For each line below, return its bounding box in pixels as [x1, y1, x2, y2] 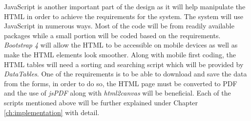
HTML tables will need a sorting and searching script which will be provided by [4, 59, 244, 69]
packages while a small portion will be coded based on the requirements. [4, 30, 221, 40]
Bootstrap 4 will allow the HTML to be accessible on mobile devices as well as [4, 40, 238, 50]
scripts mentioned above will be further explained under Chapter [4, 97, 198, 107]
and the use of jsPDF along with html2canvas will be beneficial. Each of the [4, 88, 231, 98]
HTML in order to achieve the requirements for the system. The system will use [4, 11, 243, 21]
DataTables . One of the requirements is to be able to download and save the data [4, 69, 247, 79]
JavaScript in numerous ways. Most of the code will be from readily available [4, 21, 234, 31]
